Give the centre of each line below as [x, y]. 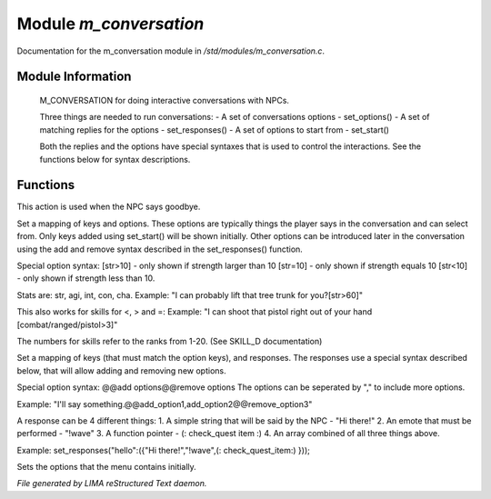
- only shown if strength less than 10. [86, 278]
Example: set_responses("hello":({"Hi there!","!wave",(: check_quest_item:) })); [164, 450]
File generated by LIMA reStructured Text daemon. [112, 484]
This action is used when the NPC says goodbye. [109, 207]
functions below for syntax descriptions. [115, 159]
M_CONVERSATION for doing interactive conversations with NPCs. [165, 100]
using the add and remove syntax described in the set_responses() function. [160, 249]
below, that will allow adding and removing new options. [121, 370]
